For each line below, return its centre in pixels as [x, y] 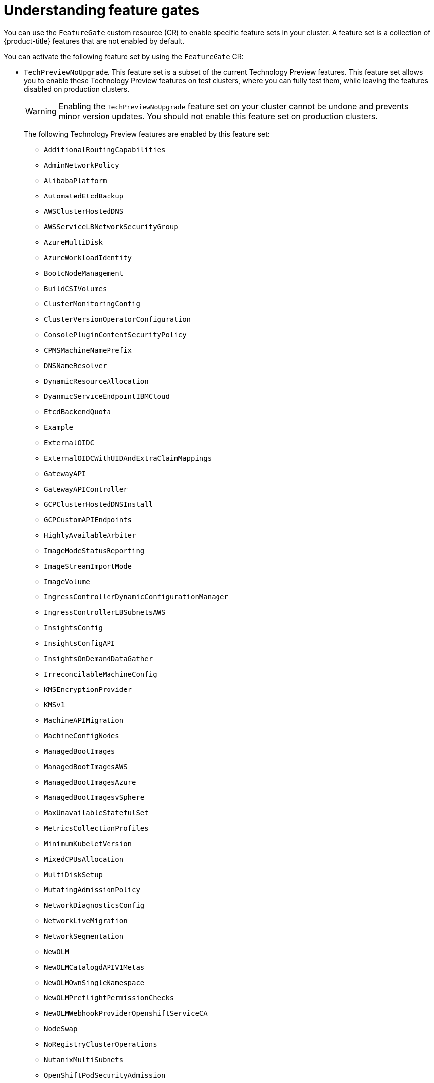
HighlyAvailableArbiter [90, 535]
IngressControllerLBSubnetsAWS [105, 612]
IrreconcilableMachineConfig [101, 674]
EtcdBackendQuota [77, 412]
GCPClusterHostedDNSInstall [99, 504]
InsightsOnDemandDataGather [99, 658]
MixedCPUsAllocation [84, 859]
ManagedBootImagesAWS [86, 766]
